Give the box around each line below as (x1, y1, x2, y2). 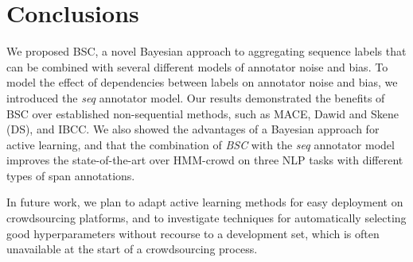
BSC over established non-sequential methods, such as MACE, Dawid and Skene (6, 105, 399, 121)
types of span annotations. (6, 167, 135, 183)
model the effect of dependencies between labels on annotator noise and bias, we (6, 74, 398, 91)
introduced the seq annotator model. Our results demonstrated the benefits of (6, 89, 385, 106)
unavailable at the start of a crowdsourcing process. (6, 241, 258, 257)
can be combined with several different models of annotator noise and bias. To (6, 58, 388, 75)
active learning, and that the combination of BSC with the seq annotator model (6, 136, 395, 152)
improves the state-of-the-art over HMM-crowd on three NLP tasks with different (6, 152, 403, 168)
